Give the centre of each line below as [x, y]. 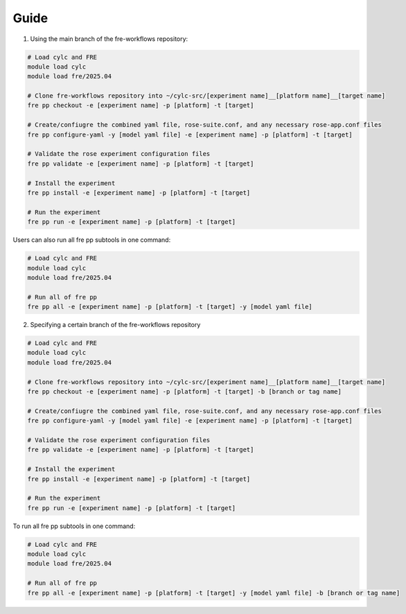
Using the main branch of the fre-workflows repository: [109, 39]
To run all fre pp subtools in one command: [74, 526]
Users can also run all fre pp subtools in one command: [92, 240]
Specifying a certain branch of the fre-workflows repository [115, 325]
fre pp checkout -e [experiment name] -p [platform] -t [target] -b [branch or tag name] [185, 392]
